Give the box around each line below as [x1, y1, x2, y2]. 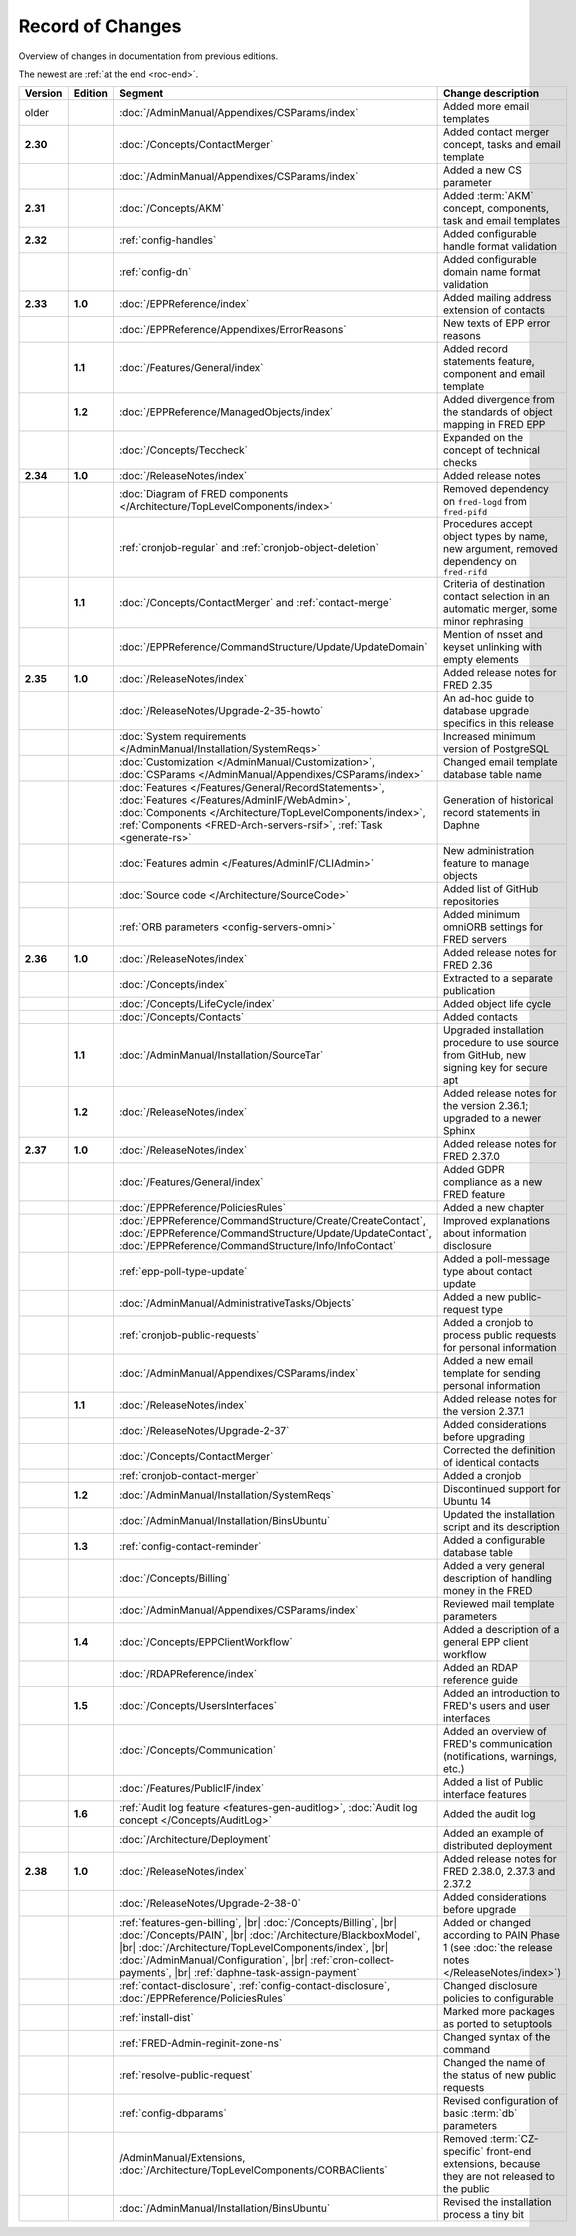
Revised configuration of [442, 2094, 559, 2108]
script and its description [442, 1520, 560, 1534]
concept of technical [442, 443, 540, 457]
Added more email [442, 100, 530, 114]
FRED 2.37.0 [442, 1150, 500, 1164]
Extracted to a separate [442, 971, 554, 985]
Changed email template [442, 755, 559, 769]
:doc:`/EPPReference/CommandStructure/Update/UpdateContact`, [118, 1226, 432, 1240]
